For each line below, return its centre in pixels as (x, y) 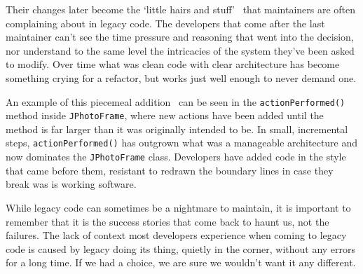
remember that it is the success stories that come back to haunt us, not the (167, 221)
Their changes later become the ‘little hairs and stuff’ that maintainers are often (181, 9)
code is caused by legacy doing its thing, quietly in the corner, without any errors (181, 248)
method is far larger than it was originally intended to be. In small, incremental (177, 129)
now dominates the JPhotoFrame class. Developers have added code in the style (176, 157)
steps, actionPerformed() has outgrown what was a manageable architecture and (182, 143)
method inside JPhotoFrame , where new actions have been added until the (165, 115)
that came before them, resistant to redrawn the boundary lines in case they (170, 170)
